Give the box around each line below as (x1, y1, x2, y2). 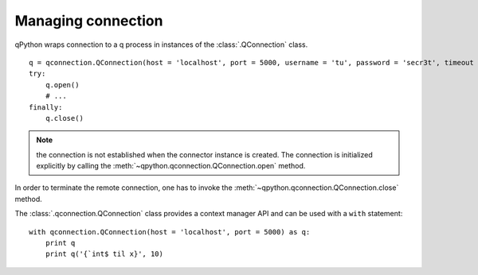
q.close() (45, 114, 84, 122)
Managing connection (14, 12, 163, 29)
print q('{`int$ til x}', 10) (45, 250, 163, 258)
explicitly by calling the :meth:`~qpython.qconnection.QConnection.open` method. (36, 161, 306, 171)
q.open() (45, 80, 80, 89)
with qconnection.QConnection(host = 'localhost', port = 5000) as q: (29, 227, 311, 236)
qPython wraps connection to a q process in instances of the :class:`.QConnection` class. (14, 40, 308, 49)
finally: (29, 103, 63, 111)
